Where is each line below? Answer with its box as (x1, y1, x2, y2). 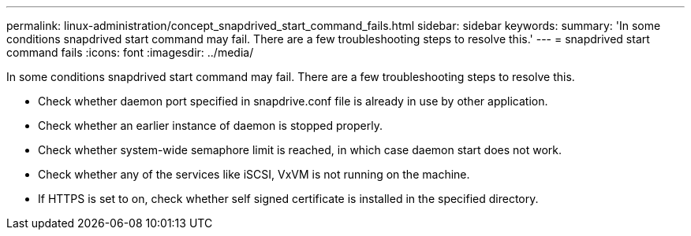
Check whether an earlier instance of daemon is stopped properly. (38, 119, 383, 132)
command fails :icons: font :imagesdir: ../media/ (6, 46, 254, 59)
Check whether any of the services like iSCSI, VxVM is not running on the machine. (38, 168, 470, 181)
